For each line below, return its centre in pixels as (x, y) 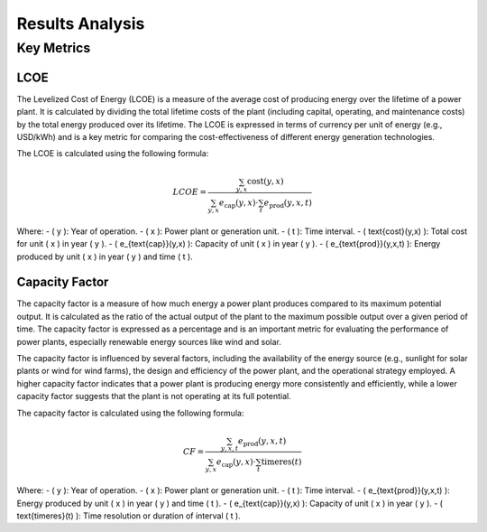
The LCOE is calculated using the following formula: (113, 154)
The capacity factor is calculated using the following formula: (130, 413)
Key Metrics (54, 48)
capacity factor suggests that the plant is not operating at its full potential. (154, 397)
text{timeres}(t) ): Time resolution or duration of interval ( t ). (129, 516)
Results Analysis (81, 23)
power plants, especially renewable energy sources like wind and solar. (149, 341)
